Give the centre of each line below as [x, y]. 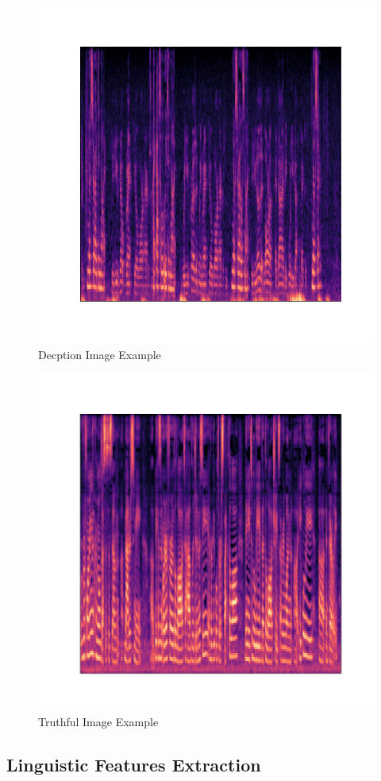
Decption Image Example [100, 354]
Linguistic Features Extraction [134, 764]
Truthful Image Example [98, 721]
